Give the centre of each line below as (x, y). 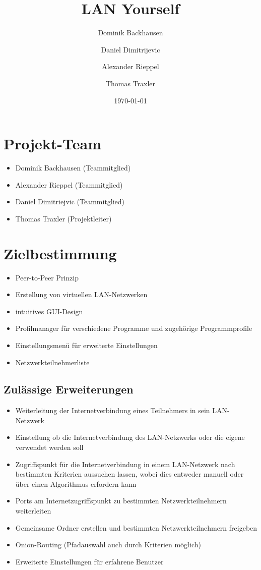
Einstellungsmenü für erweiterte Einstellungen (86, 345)
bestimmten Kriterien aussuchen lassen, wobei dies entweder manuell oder (129, 474)
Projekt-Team (53, 144)
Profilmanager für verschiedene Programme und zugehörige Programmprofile (134, 328)
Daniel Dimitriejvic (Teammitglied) (70, 202)
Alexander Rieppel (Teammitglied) (69, 184)
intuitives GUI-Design (49, 311)
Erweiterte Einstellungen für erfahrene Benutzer (89, 561)
